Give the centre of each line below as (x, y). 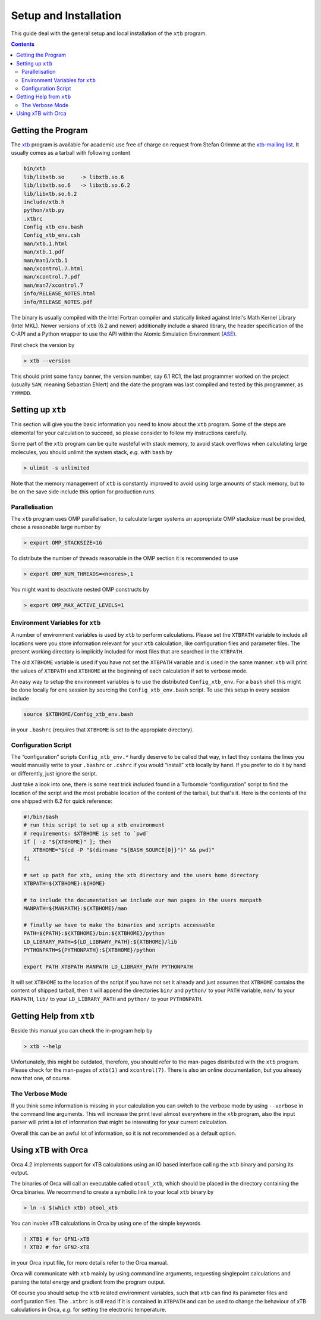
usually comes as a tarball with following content (71, 153)
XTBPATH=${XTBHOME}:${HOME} (64, 883)
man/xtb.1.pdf (44, 252)
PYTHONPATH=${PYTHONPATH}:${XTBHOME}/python (89, 950)
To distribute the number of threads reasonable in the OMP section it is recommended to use (125, 558)
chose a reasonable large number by (56, 527)
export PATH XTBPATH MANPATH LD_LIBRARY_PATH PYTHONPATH (108, 966)
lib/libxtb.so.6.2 (50, 194)
